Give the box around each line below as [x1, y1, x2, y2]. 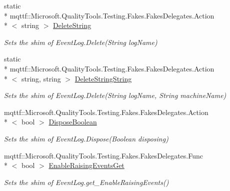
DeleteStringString [74, 73, 132, 83]
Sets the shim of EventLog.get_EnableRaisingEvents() [4, 176, 169, 187]
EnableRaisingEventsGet [48, 160, 124, 170]
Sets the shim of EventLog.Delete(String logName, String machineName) [4, 90, 226, 100]
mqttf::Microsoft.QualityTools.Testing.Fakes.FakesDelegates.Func [4, 150, 203, 160]
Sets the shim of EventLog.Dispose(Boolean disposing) [4, 133, 168, 143]
